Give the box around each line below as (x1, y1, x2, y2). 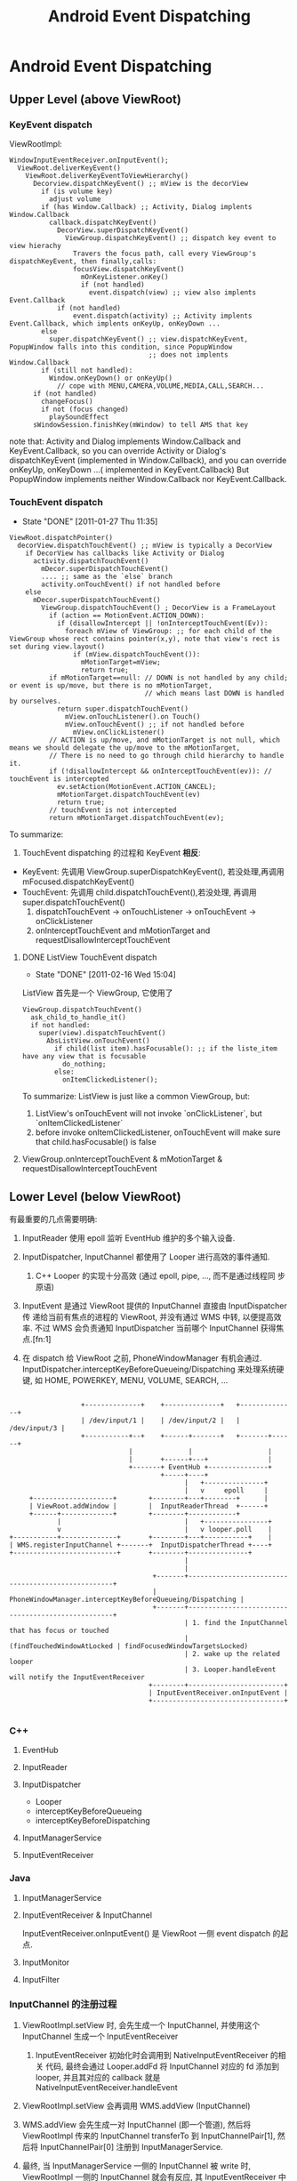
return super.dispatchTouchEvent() (56, 704, 189, 713)
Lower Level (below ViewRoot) (9, 1189, 181, 1204)
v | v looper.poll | (56, 1525, 273, 1533)
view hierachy (9, 241, 62, 250)
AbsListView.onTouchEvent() (45, 1036, 150, 1046)
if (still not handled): (41, 366, 133, 374)
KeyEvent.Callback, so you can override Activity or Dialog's (9, 445, 227, 455)
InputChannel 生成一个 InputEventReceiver (21, 2031, 179, 2041)
